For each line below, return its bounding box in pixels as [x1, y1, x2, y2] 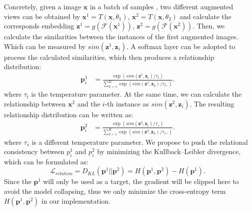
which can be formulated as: [4, 156, 89, 166]
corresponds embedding [4, 21, 74, 31]
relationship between [4, 98, 66, 108]
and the [77, 98, 100, 108]
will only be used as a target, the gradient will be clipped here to [43, 176, 239, 186]
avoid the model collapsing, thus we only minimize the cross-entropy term [4, 186, 226, 196]
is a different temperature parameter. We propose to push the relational [31, 136, 248, 147]
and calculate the [179, 11, 231, 21]
